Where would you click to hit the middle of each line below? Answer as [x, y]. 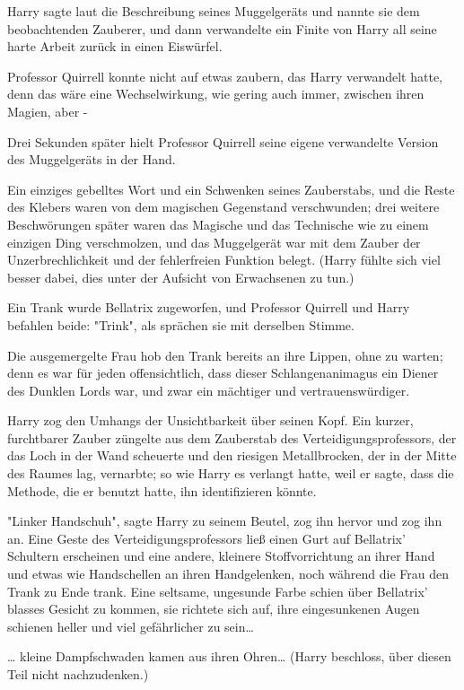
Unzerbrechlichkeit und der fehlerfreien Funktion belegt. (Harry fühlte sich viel [224, 260]
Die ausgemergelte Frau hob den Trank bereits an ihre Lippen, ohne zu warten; [225, 355]
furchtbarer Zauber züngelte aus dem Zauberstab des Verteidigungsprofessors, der [232, 437]
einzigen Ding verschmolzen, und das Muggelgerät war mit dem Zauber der [214, 242]
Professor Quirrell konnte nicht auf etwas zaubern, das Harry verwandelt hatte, [225, 76]
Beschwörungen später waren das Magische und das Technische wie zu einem [218, 224]
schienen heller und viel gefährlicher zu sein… [131, 626]
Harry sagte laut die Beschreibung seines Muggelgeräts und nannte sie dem [214, 11]
